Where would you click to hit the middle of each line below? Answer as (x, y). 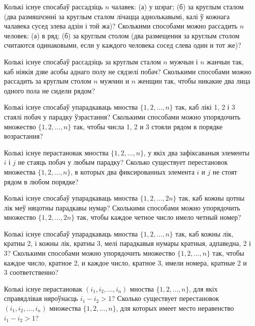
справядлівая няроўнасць (41, 298)
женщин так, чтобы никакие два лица (194, 81)
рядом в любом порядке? (41, 181)
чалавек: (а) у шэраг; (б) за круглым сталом (177, 6)
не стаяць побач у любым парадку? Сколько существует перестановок (123, 162)
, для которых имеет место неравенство (175, 308)
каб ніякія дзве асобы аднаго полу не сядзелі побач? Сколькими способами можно (128, 71)
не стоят (225, 171)
